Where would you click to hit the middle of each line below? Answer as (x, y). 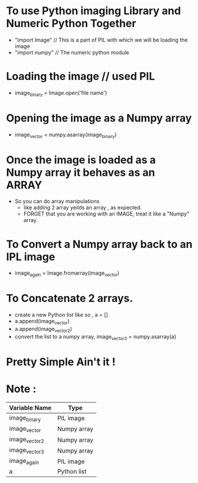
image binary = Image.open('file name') (61, 93)
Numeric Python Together (71, 23)
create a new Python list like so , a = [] (61, 315)
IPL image (31, 257)
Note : (21, 389)
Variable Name (30, 408)
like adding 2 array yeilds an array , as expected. (82, 208)
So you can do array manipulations (57, 201)
